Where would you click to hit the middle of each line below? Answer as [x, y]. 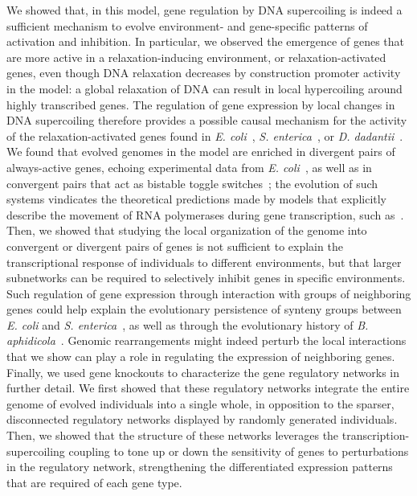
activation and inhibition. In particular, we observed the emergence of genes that [205, 41]
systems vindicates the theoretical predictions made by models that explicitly [197, 199]
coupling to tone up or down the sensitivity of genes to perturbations [239, 451]
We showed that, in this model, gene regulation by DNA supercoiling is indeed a [204, 10]
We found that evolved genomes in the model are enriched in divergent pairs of [201, 152]
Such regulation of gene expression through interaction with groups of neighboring [209, 293]
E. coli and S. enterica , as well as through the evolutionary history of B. [188, 324]
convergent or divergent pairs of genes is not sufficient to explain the [175, 246]
